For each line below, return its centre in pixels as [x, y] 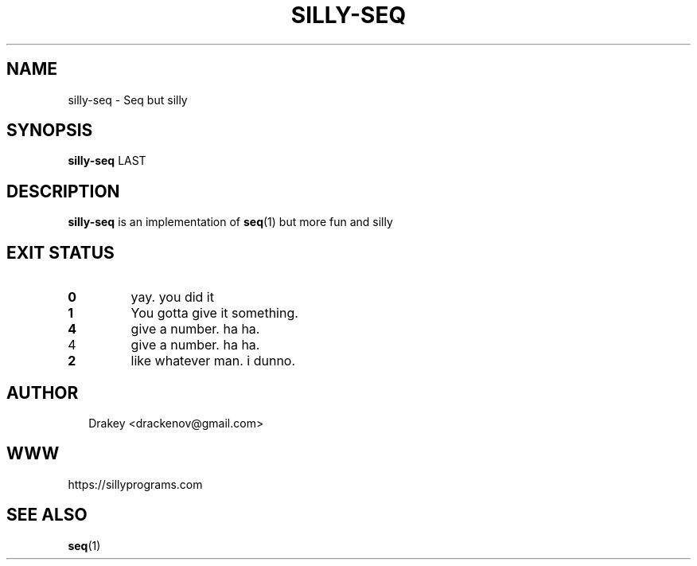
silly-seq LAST [107, 161]
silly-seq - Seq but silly [128, 100]
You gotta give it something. [214, 313]
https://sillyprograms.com [135, 484]
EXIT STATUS [60, 252]
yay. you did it [172, 297]
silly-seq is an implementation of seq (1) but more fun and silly [230, 222]
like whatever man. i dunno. [213, 361]
